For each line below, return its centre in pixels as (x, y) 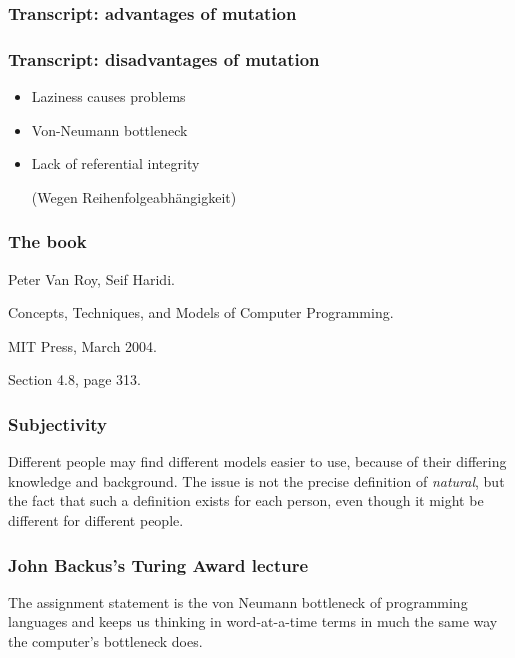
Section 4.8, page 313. (74, 379)
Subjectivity (58, 423)
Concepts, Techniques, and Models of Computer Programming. (201, 312)
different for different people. (96, 520)
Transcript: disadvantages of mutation (164, 58)
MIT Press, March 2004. (82, 345)
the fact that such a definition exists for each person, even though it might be (246, 500)
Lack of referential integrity (115, 163)
